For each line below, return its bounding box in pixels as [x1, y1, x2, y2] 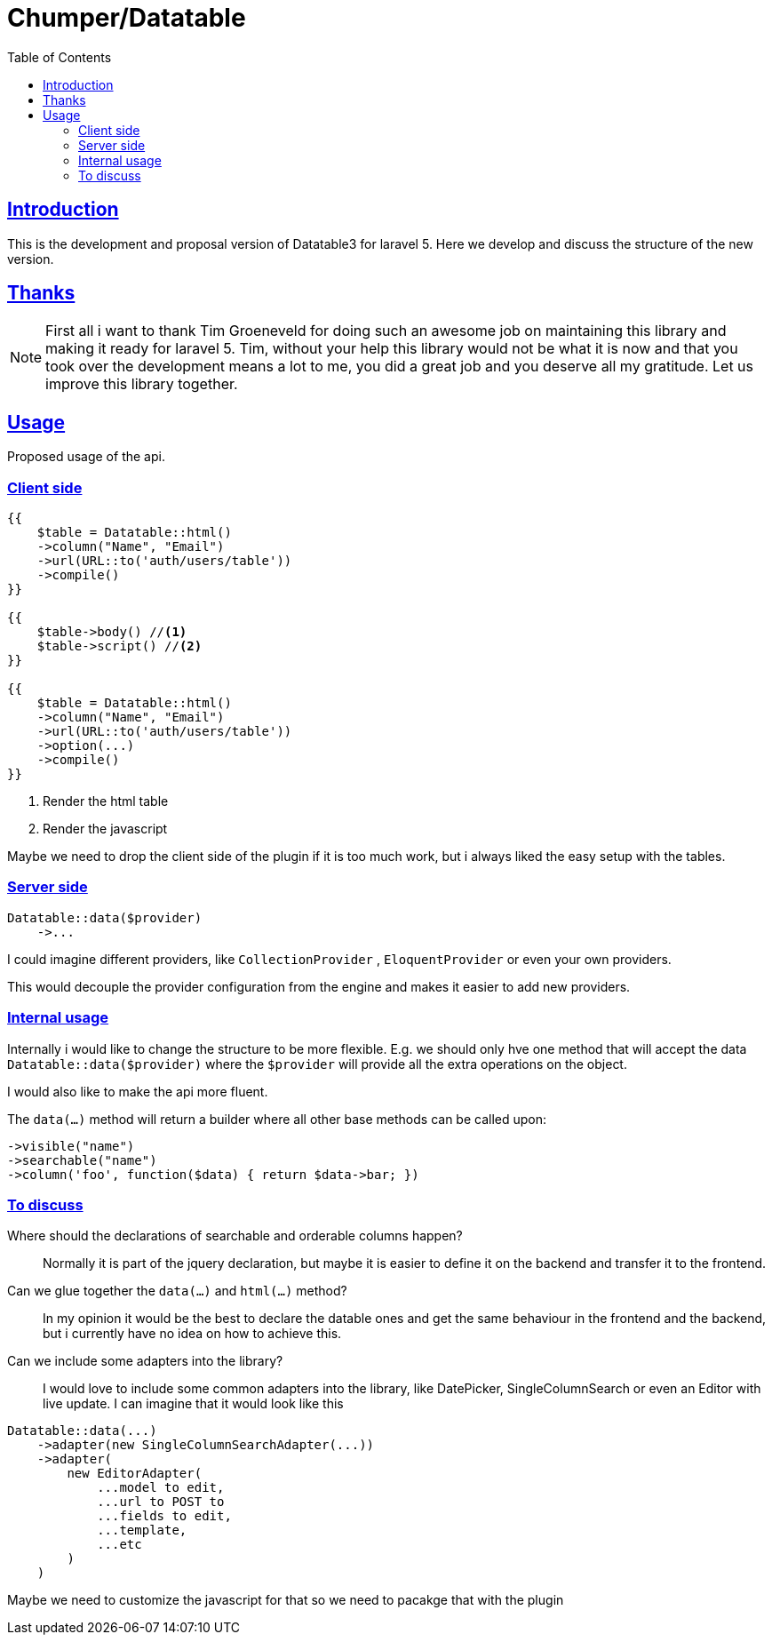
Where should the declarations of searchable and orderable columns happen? [7, 1228, 463, 1244]
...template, [97, 1523, 187, 1538]
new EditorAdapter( [67, 1466, 203, 1481]
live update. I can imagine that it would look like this [43, 1396, 344, 1412]
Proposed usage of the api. [7, 449, 165, 465]
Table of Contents [7, 49, 112, 65]
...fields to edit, [97, 1509, 232, 1524]
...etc [97, 1537, 142, 1552]
